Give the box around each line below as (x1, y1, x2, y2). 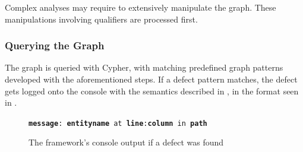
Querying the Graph (5, 38, 105, 53)
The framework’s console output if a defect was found (29, 136, 224, 148)
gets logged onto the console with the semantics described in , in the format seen (5, 84, 299, 97)
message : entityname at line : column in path (29, 119, 207, 128)
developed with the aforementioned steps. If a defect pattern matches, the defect (5, 73, 298, 85)
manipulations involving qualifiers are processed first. (5, 12, 198, 25)
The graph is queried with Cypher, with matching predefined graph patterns (5, 61, 283, 74)
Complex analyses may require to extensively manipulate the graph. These (5, 1, 276, 13)
